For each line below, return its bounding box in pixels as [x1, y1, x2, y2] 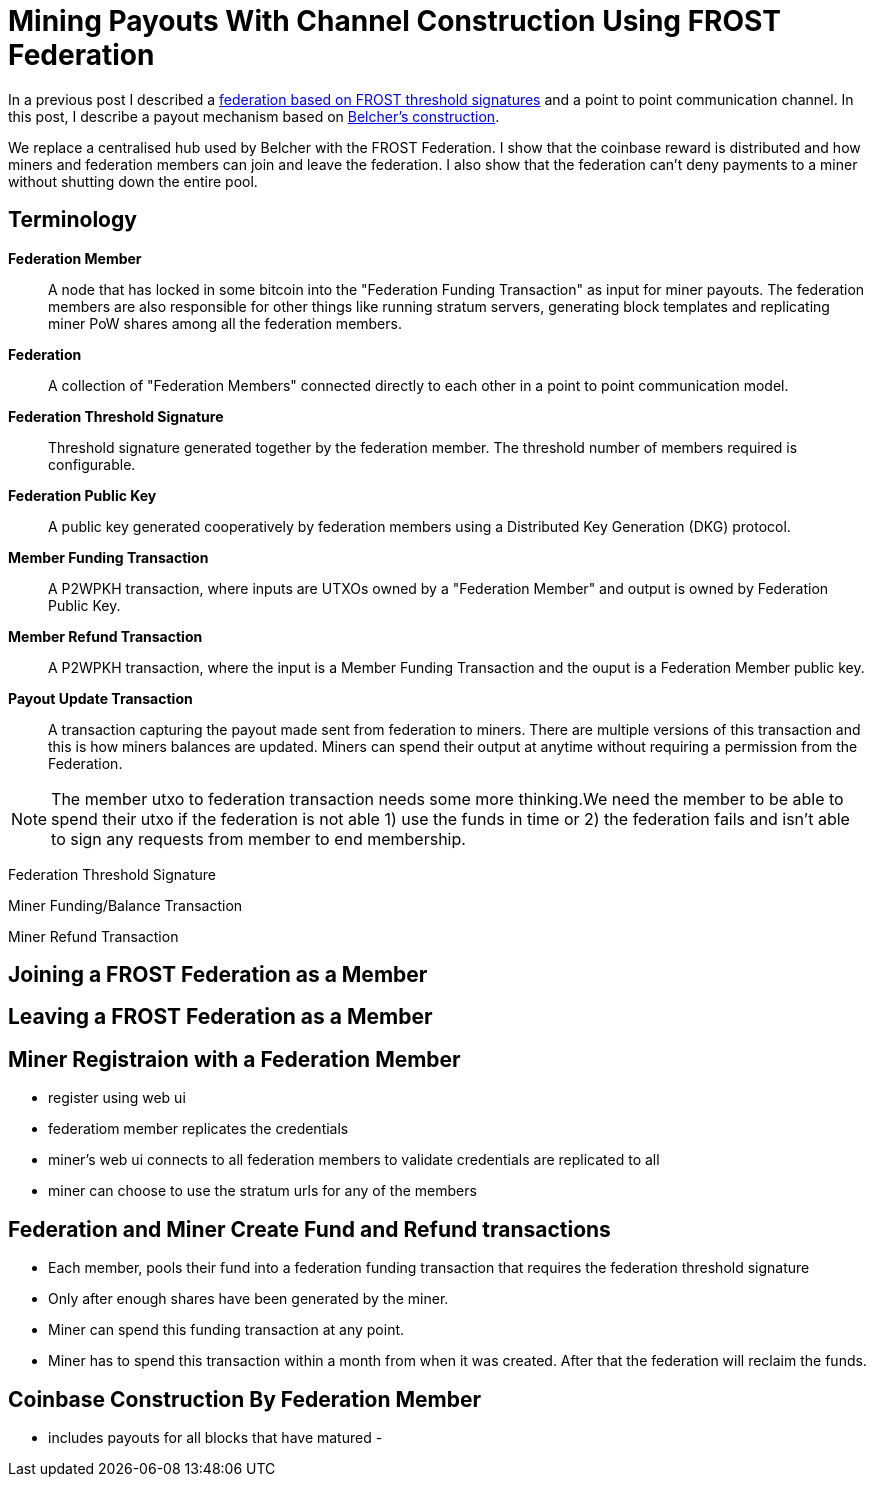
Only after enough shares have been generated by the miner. [48, 1290, 449, 1308]
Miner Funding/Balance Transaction [8, 896, 243, 914]
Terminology [8, 207, 137, 233]
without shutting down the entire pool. [8, 172, 258, 190]
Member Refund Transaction [8, 627, 203, 645]
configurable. [48, 455, 136, 473]
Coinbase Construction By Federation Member [8, 1386, 482, 1412]
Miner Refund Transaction [8, 927, 179, 945]
